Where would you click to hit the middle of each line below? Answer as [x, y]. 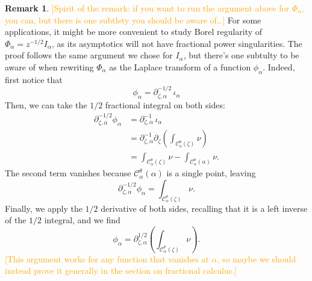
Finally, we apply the [44, 208]
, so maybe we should [257, 258]
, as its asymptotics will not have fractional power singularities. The [177, 43]
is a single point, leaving [211, 173]
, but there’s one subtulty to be [241, 55]
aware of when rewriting [49, 66]
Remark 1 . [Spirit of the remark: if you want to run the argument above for [147, 8]
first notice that [34, 79]
